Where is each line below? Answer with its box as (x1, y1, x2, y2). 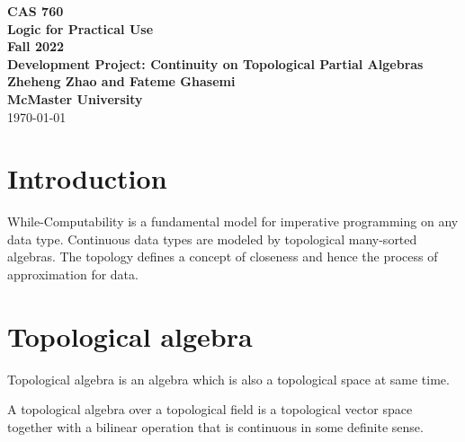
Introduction (7, 160, 167, 197)
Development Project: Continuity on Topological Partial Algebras (7, 54, 424, 73)
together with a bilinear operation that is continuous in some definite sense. (7, 417, 424, 436)
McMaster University (7, 89, 143, 108)
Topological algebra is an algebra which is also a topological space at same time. (7, 369, 450, 388)
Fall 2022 (7, 37, 65, 56)
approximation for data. (7, 265, 139, 284)
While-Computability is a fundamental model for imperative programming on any (7, 212, 459, 231)
